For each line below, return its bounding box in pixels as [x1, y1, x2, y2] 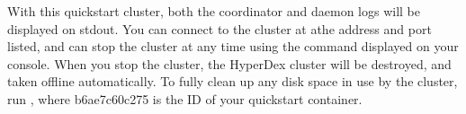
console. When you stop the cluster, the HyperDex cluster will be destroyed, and [7, 54, 452, 73]
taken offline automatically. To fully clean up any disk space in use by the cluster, [7, 72, 458, 91]
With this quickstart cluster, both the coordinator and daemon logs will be [7, 2, 421, 20]
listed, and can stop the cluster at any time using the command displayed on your [7, 37, 459, 56]
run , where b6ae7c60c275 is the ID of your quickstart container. [7, 89, 363, 108]
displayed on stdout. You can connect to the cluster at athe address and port [7, 19, 432, 38]
